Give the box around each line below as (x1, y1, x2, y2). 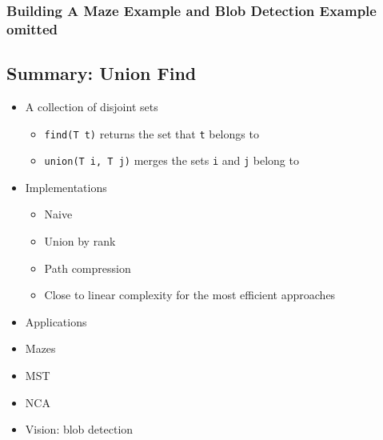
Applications (25, 313, 87, 330)
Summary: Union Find (6, 61, 197, 86)
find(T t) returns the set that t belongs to (44, 125, 259, 142)
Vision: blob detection (25, 421, 134, 438)
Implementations (25, 178, 107, 195)
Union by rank (44, 233, 116, 250)
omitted (6, 18, 58, 38)
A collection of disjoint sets (25, 98, 158, 114)
